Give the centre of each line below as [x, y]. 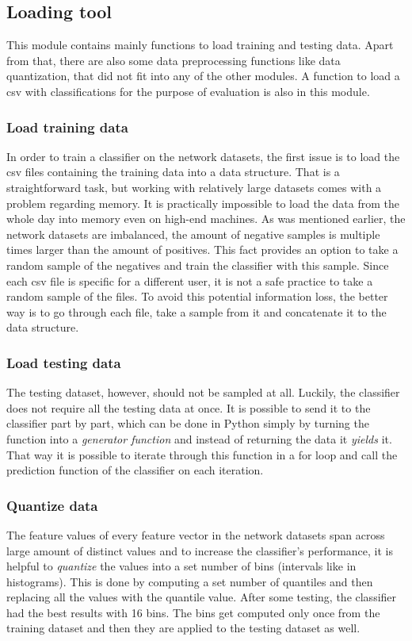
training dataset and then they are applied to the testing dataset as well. [183, 628]
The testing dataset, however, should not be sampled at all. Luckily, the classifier [203, 392]
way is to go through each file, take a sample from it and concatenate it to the [196, 311]
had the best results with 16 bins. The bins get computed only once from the [193, 612]
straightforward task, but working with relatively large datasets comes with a [194, 187]
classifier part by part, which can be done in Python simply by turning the [188, 423]
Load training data [67, 127]
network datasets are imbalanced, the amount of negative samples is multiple [193, 234]
